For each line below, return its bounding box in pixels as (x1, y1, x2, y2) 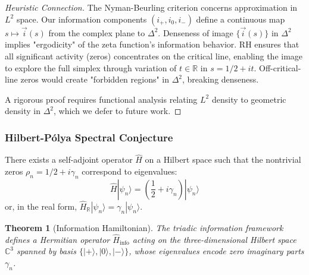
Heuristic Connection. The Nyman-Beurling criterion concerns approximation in (5, 1, 298, 13)
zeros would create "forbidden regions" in (20, 73, 170, 86)
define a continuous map (196, 12, 285, 25)
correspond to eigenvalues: (82, 165, 177, 177)
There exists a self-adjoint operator (5, 153, 133, 166)
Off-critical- (258, 61, 301, 74)
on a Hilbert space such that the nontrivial (145, 153, 301, 166)
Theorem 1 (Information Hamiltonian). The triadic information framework (5, 222, 283, 234)
